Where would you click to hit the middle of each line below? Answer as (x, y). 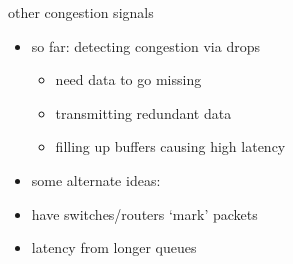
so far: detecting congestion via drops (145, 45)
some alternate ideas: (96, 179)
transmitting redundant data (143, 112)
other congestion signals (81, 12)
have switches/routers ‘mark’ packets (144, 213)
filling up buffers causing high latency (170, 146)
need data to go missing (128, 79)
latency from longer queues (114, 247)
